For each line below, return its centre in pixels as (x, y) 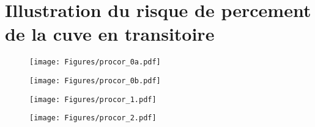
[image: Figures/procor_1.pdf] (93, 99)
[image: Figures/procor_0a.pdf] (95, 62)
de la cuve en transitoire (110, 34)
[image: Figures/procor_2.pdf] (93, 118)
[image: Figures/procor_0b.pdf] (95, 81)
